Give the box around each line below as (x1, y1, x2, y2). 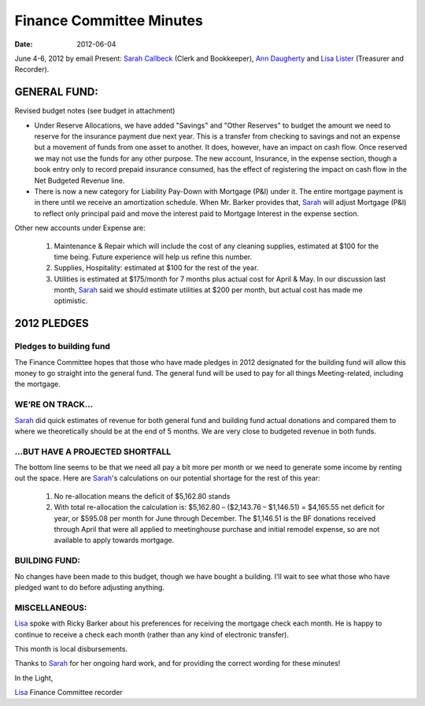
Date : (14, 39, 33, 49)
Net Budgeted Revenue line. (34, 176, 125, 185)
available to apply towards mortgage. (54, 536, 175, 545)
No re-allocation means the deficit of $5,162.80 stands (54, 491, 231, 500)
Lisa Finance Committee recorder (14, 688, 124, 697)
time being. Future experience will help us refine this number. (54, 252, 253, 262)
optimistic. (54, 296, 88, 306)
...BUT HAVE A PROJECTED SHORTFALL (14, 446, 172, 457)
